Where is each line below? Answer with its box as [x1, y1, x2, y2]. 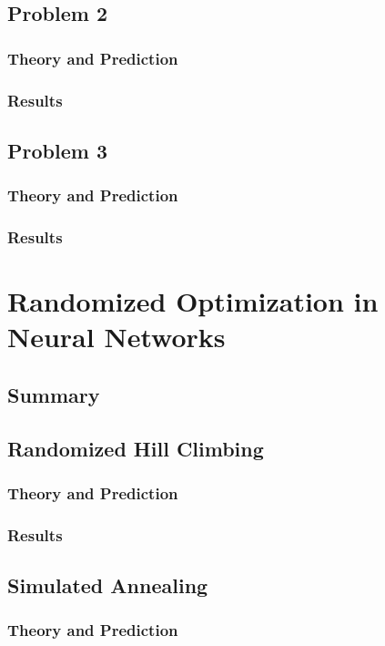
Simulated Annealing [7, 571, 208, 600]
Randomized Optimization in [7, 282, 379, 320]
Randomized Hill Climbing [7, 434, 264, 462]
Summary [7, 380, 100, 408]
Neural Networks [7, 318, 226, 355]
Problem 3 [7, 136, 107, 164]
